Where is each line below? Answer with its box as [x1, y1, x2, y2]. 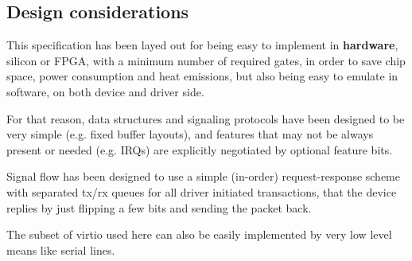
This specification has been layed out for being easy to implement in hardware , [6, 37, 398, 53]
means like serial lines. [6, 241, 115, 258]
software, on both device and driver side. [6, 83, 204, 99]
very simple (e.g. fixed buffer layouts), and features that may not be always [6, 126, 374, 142]
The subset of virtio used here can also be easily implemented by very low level [6, 226, 392, 243]
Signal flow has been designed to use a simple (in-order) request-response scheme [6, 168, 400, 185]
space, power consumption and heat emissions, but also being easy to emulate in [6, 68, 398, 84]
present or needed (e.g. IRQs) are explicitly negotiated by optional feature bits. [6, 141, 393, 158]
